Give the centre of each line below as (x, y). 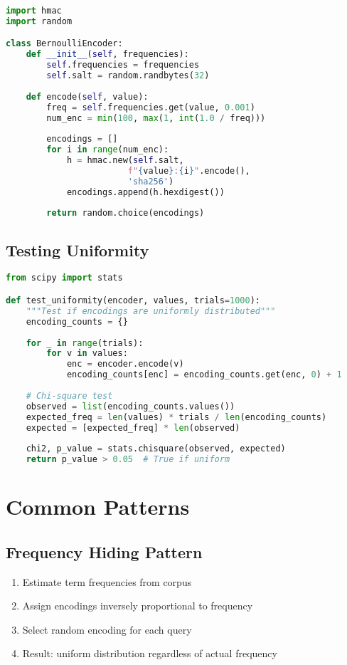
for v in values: (87, 354)
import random (39, 21)
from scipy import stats (64, 278)
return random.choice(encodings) (126, 213)
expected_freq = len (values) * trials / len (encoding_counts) (176, 417)
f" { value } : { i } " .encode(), (189, 171)
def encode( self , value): (87, 96)
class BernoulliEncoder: (64, 44)
